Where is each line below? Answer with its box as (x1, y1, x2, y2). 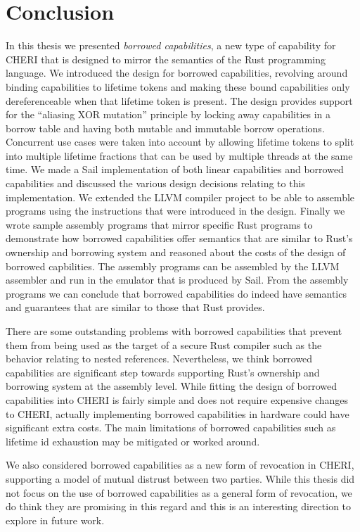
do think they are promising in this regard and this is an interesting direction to (6, 499, 352, 514)
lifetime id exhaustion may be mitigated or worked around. (6, 433, 260, 448)
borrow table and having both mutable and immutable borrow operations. (6, 120, 325, 135)
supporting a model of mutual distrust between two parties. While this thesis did (6, 471, 355, 486)
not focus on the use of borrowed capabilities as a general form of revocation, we (6, 485, 352, 500)
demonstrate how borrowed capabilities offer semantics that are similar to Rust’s (6, 231, 353, 246)
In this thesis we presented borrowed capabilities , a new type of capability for (6, 38, 336, 53)
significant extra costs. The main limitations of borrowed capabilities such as (6, 420, 336, 435)
